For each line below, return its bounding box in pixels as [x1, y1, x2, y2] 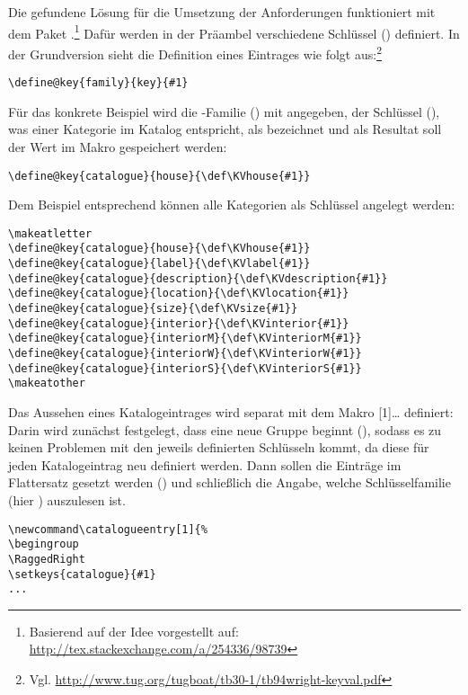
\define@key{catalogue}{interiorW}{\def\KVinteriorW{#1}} [8, 347, 362, 361]
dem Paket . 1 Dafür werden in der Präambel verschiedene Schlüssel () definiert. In [8, 21, 460, 42]
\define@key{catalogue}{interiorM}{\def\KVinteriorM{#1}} [8, 332, 362, 345]
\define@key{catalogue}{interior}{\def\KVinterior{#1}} [8, 316, 349, 330]
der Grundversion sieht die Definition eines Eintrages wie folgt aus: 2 [8, 41, 383, 63]
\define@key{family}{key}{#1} [8, 76, 189, 90]
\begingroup [8, 538, 79, 551]
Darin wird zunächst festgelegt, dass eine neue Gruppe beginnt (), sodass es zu [8, 420, 442, 439]
